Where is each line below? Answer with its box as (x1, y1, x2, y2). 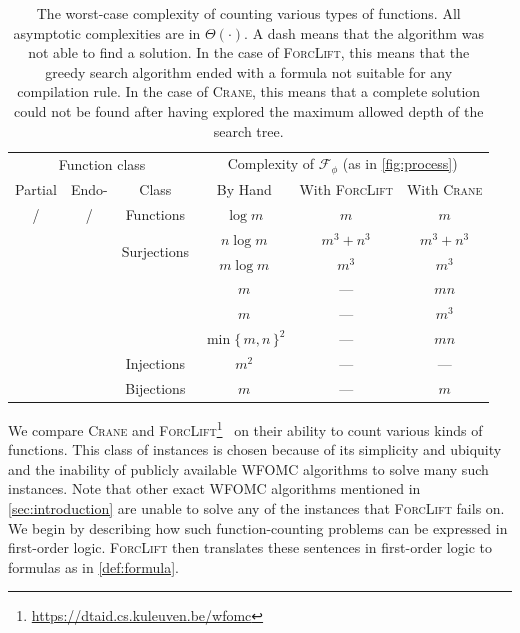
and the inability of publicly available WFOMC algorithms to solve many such (8, 458, 489, 479)
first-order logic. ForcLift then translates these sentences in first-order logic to (8, 537, 492, 558)
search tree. (213, 120, 284, 141)
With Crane (406, 179, 483, 200)
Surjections (121, 241, 190, 262)
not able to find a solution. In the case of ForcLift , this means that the (28, 42, 470, 63)
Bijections (125, 377, 186, 398)
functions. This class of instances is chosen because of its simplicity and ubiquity (8, 439, 502, 460)
